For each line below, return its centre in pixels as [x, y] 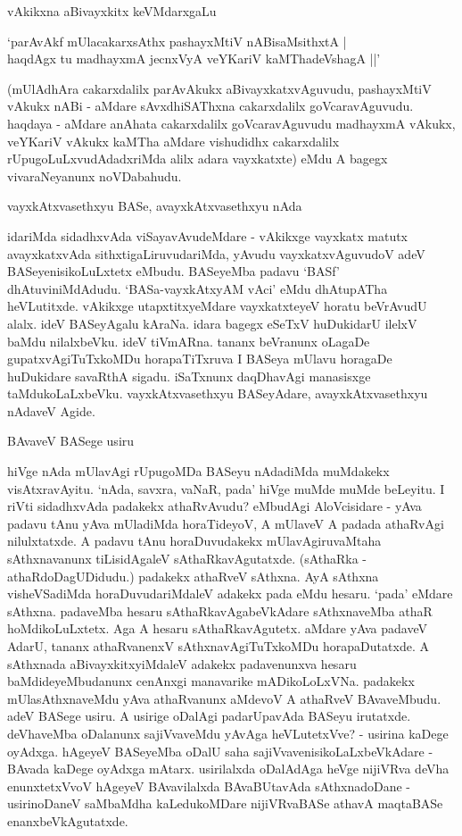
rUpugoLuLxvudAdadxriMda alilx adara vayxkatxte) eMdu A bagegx [198, 159]
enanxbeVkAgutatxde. [68, 820]
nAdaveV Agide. [51, 410]
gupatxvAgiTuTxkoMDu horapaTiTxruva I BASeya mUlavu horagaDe [200, 359]
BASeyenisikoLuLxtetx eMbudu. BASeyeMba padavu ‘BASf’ [173, 271]
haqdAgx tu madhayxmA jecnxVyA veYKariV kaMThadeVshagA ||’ [194, 59]
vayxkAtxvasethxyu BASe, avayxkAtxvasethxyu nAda [155, 206]
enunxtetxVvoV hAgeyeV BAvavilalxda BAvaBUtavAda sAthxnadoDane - [209, 786]
